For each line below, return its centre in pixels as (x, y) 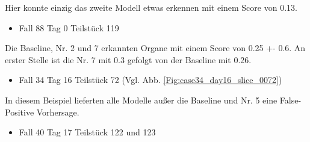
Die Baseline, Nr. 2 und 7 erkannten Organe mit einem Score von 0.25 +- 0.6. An (155, 48)
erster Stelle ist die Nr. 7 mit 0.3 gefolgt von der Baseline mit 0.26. (128, 59)
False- (290, 100)
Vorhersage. (58, 112)
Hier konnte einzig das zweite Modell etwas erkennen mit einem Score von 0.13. (151, 7)
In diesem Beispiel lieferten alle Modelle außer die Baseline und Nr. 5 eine (141, 100)
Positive (20, 112)
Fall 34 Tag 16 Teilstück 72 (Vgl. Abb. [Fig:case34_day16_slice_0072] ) (150, 80)
